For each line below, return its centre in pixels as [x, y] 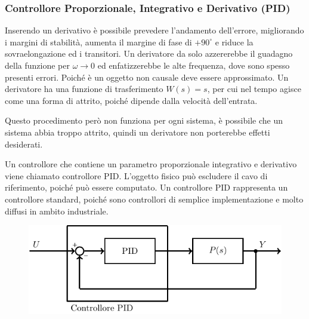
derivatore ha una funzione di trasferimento [84, 89]
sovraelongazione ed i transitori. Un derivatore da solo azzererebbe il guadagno [149, 53]
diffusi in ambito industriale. [57, 211]
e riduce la [234, 42]
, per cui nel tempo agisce [254, 89]
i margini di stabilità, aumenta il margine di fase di [98, 42]
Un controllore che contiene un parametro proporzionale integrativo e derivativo [151, 164]
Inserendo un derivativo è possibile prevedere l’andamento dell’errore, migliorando [154, 30]
